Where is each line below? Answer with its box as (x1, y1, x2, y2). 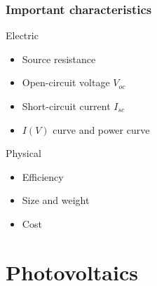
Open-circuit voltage (22, 75, 110, 90)
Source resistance (22, 51, 96, 66)
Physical (6, 146, 41, 161)
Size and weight (22, 193, 90, 207)
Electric (6, 28, 39, 43)
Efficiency (22, 169, 64, 184)
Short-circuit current (22, 99, 111, 113)
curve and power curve (53, 122, 150, 137)
